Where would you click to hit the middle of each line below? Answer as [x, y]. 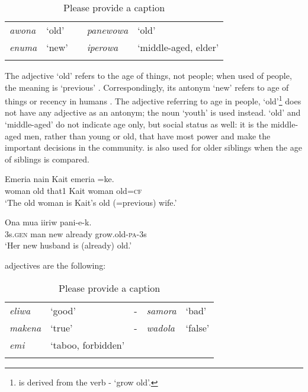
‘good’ [63, 310]
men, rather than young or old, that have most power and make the [147, 136]
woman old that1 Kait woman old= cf [73, 190]
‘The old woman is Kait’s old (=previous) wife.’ [91, 202]
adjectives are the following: [55, 265]
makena [25, 327]
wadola [161, 327]
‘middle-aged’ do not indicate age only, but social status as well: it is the [137, 124]
